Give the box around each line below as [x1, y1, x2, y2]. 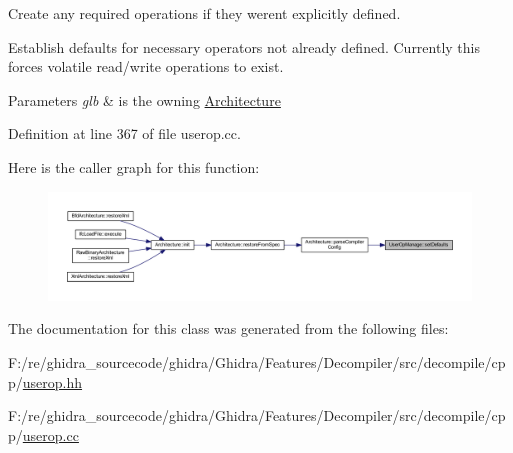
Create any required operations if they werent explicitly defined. [8, 3, 401, 23]
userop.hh [22, 371, 83, 392]
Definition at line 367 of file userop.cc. [8, 123, 241, 144]
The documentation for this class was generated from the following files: [8, 318, 449, 339]
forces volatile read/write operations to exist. [8, 56, 284, 77]
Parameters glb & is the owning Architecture [8, 89, 281, 110]
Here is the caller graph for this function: [8, 156, 260, 177]
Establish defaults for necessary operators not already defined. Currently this [8, 36, 480, 57]
